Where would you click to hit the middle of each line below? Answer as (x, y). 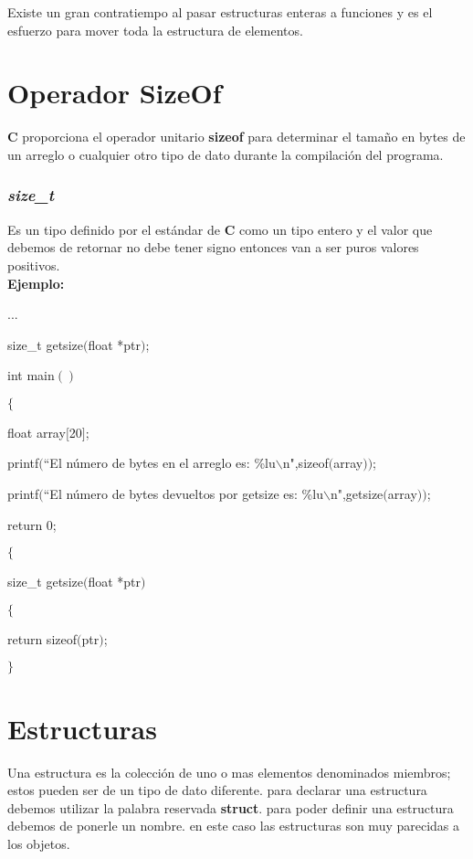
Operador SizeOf (115, 93)
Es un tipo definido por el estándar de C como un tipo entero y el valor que (220, 229)
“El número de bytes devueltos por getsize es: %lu (183, 494)
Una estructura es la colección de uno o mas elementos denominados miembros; (229, 772)
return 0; (32, 524)
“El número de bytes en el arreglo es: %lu (159, 463)
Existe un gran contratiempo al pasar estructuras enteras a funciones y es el (220, 12)
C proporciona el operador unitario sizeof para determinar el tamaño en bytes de (236, 137)
